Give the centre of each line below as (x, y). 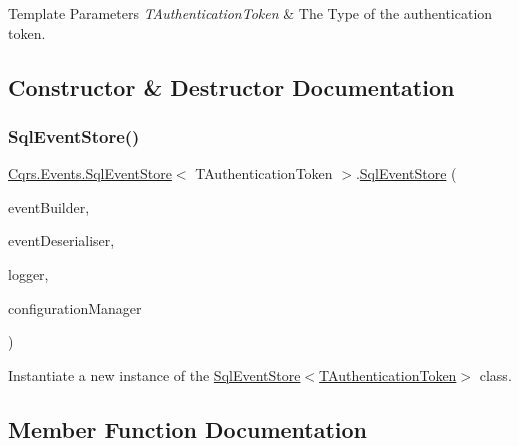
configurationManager (75, 307)
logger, (28, 273)
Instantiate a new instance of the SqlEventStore (154, 374)
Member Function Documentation (188, 428)
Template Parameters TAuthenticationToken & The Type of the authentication (250, 13)
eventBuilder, (49, 206)
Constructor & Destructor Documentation (231, 86)
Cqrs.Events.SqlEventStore (90, 173)
